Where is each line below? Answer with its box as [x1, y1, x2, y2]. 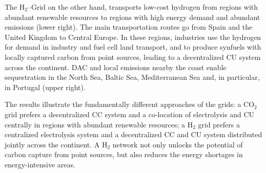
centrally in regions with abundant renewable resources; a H [5, 119, 193, 129]
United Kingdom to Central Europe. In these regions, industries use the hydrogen [5, 31, 261, 42]
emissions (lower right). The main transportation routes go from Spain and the [5, 21, 253, 32]
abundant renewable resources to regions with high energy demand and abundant [5, 11, 260, 22]
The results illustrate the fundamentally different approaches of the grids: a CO [5, 99, 255, 110]
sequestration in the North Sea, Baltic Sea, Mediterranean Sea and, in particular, [5, 72, 260, 82]
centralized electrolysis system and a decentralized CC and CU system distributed [5, 129, 262, 140]
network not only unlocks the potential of [112, 139, 243, 149]
